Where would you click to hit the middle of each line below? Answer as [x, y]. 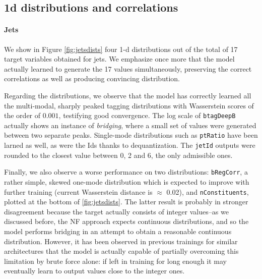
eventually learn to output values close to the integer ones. [94, 271]
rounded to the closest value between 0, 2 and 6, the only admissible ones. [118, 155]
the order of [22, 115]
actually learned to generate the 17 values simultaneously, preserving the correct [128, 68]
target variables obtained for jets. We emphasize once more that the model [119, 59]
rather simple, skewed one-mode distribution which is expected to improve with [127, 181]
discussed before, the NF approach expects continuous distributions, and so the [126, 221]
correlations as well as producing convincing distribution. [92, 78]
